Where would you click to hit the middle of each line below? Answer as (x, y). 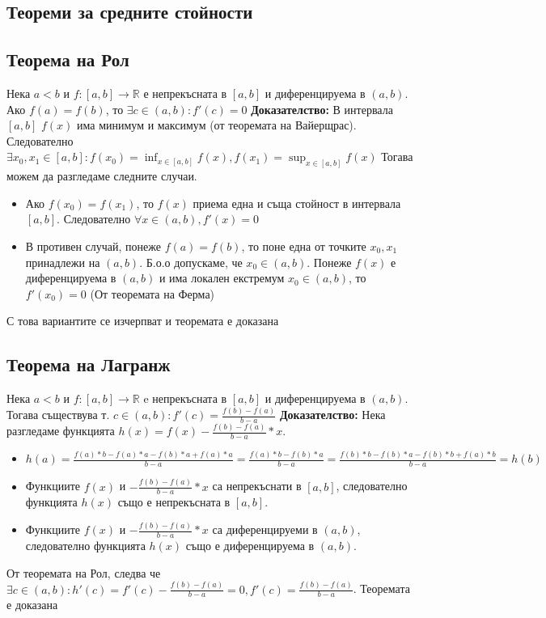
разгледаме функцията (61, 431)
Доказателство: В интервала (322, 109)
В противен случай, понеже (93, 246)
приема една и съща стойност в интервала (297, 203)
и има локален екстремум (222, 278)
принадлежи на (63, 262)
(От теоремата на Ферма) (152, 293)
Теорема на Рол (68, 59)
